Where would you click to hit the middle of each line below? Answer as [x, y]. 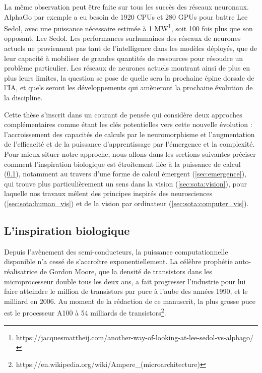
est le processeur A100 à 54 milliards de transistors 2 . [85, 312]
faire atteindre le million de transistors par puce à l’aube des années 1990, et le [126, 291]
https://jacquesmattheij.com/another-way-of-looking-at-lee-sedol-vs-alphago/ [135, 337]
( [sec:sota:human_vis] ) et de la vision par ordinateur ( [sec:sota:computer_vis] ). [126, 203]
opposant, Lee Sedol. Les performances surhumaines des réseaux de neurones [122, 38]
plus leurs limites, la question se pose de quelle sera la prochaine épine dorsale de [129, 77]
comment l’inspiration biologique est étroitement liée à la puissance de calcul [122, 164]
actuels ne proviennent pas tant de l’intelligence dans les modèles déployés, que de [131, 48]
